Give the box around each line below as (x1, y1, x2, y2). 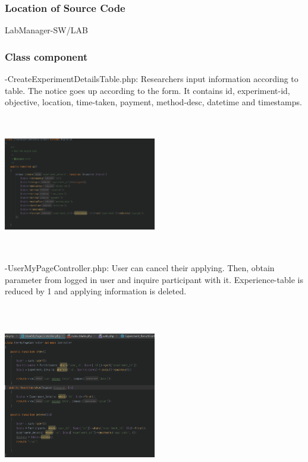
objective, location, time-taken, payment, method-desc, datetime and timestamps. (5, 96, 302, 108)
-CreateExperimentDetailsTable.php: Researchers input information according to (5, 73, 298, 85)
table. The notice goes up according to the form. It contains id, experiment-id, (5, 84, 290, 96)
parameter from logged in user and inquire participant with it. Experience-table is (5, 273, 303, 285)
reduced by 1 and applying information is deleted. (5, 285, 187, 297)
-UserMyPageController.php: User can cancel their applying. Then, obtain (5, 262, 275, 274)
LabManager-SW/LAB (5, 24, 88, 36)
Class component (5, 49, 88, 64)
